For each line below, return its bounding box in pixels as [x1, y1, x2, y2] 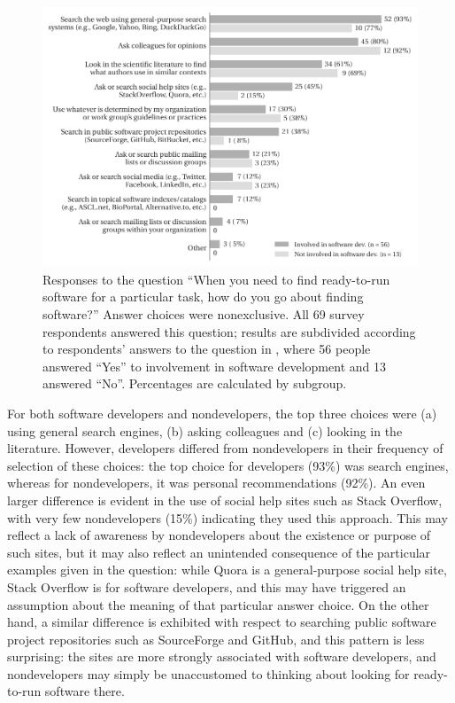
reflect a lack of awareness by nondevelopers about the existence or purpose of [7, 526, 431, 544]
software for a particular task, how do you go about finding [42, 287, 364, 306]
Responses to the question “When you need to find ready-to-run [42, 269, 390, 288]
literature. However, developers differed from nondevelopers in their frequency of [7, 439, 443, 457]
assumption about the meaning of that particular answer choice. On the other [7, 595, 429, 613]
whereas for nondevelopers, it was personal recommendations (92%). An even [7, 473, 426, 492]
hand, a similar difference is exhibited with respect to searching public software [7, 613, 436, 631]
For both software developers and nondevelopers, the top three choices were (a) [7, 403, 437, 422]
